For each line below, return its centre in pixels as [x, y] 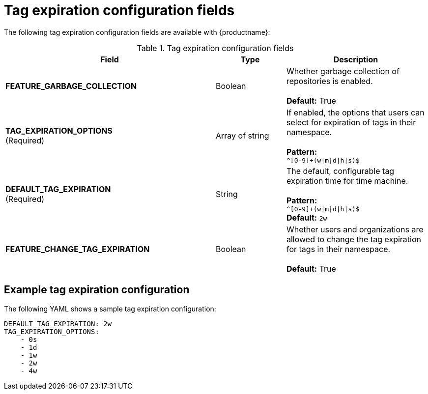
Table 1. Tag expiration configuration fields [215, 48]
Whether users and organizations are [355, 229]
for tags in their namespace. [338, 249]
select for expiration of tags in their [351, 122]
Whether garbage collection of [343, 71]
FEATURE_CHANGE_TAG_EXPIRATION [78, 249]
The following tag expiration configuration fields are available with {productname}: [137, 32]
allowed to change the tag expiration [354, 239]
